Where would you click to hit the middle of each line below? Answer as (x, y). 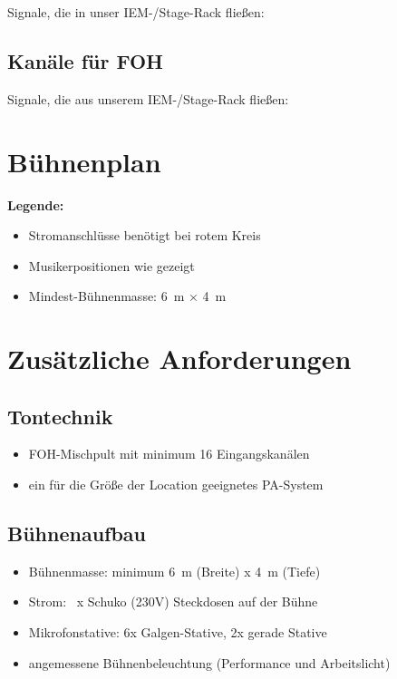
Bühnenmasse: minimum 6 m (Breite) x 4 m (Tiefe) (174, 571)
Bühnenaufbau (77, 533)
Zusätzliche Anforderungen (179, 359)
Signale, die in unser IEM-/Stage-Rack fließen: (136, 12)
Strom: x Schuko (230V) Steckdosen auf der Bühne (173, 601)
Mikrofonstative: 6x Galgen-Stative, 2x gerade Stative (178, 632)
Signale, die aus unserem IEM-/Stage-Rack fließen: (148, 98)
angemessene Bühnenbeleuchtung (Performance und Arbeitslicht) (209, 662)
